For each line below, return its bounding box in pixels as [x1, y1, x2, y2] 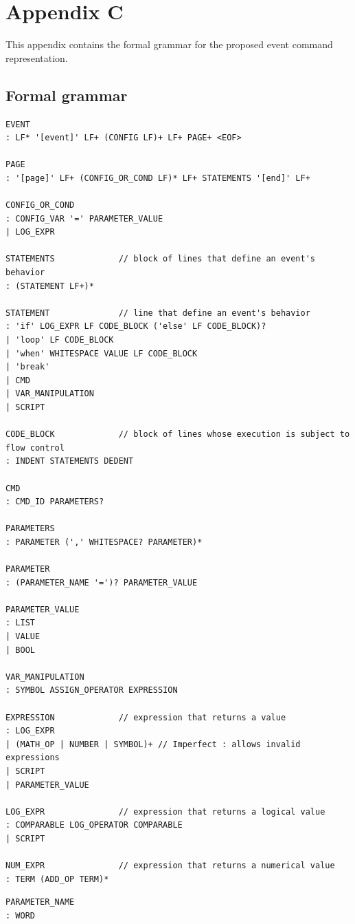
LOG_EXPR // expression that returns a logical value [5, 806, 325, 817]
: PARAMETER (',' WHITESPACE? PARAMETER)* [5, 537, 203, 547]
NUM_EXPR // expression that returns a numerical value [5, 861, 335, 871]
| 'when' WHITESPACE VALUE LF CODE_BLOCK [5, 348, 198, 358]
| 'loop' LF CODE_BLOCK [5, 335, 114, 345]
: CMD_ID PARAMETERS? [5, 497, 104, 507]
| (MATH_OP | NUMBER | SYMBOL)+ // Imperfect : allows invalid [5, 739, 301, 749]
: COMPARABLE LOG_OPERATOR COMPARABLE [5, 820, 183, 830]
